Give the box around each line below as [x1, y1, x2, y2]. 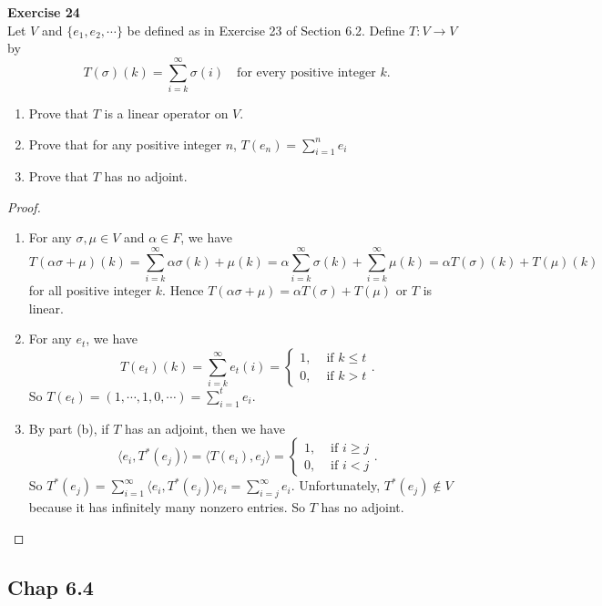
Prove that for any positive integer [28, 134, 221, 153]
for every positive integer [237, 66, 376, 79]
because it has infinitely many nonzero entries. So [28, 498, 306, 517]
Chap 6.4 [7, 572, 94, 601]
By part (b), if [28, 418, 109, 437]
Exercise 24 [7, 3, 80, 21]
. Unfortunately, [291, 476, 381, 495]
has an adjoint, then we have [125, 418, 285, 437]
